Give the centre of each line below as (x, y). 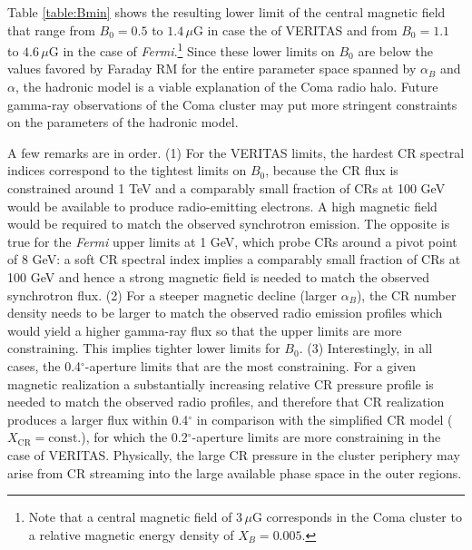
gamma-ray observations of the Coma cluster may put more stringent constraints (232, 104)
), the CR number (406, 295)
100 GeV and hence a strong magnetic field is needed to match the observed (219, 276)
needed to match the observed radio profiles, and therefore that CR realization (226, 402)
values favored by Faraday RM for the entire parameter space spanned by (212, 69)
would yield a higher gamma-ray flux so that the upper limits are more (205, 330)
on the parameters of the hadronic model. (123, 122)
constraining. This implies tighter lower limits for (144, 348)
